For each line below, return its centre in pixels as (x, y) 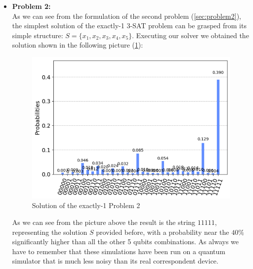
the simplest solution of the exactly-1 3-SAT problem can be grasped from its (129, 26)
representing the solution (50, 232)
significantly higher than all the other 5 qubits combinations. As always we (125, 242)
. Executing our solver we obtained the (190, 35)
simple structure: (38, 35)
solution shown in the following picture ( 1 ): (78, 45)
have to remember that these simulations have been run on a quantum (119, 251)
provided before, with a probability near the (163, 232)
